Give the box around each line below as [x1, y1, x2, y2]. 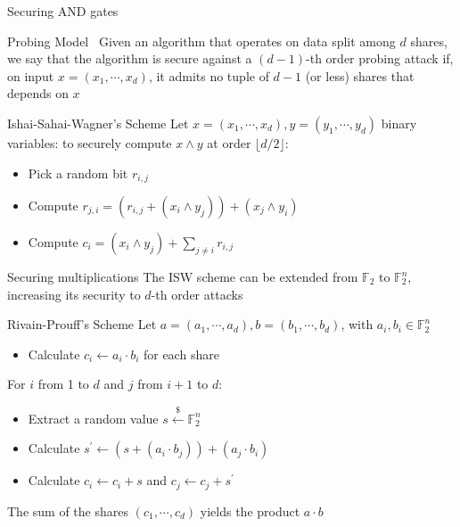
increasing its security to [7, 284, 141, 303]
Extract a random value [28, 408, 159, 427]
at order [207, 133, 251, 152]
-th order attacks [151, 284, 243, 303]
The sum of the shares [7, 501, 128, 520]
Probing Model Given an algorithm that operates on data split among [7, 31, 396, 50]
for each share [143, 344, 219, 363]
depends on [7, 84, 69, 103]
